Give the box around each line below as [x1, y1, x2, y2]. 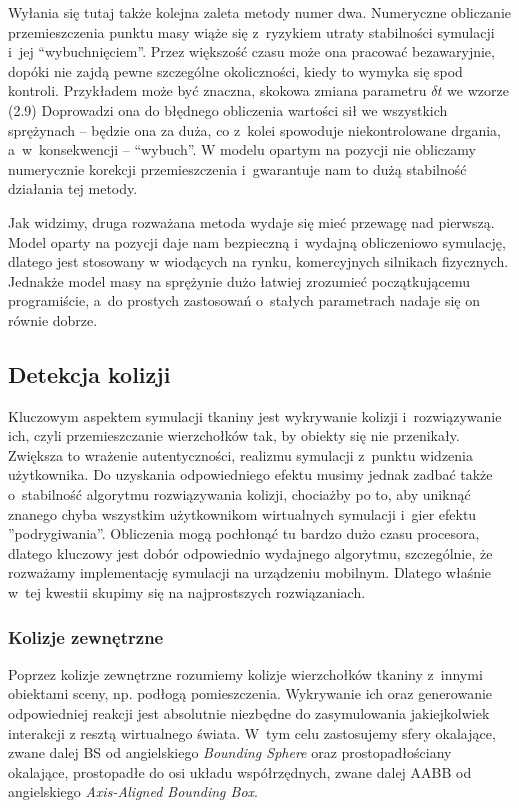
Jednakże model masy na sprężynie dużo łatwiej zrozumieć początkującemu [8, 270, 471, 291]
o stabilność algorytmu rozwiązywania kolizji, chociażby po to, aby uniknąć [8, 484, 471, 505]
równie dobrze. [8, 309, 98, 330]
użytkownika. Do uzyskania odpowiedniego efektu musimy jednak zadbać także [8, 464, 493, 485]
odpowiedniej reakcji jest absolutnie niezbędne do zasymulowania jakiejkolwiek [8, 703, 490, 724]
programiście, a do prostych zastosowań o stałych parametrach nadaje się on [8, 290, 480, 311]
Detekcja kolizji [8, 358, 171, 389]
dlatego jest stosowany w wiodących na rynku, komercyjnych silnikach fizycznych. [8, 251, 509, 272]
